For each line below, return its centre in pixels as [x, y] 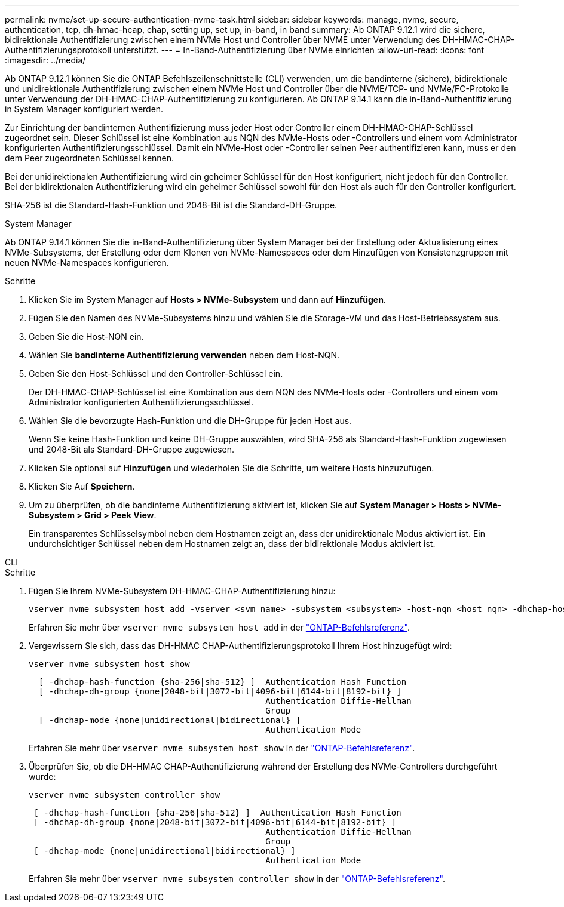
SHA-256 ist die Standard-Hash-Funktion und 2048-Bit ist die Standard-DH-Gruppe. [171, 205]
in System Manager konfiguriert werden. [84, 109]
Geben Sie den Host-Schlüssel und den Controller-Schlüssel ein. [156, 373]
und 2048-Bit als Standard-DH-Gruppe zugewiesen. [132, 449]
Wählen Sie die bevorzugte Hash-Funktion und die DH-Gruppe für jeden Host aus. [190, 421]
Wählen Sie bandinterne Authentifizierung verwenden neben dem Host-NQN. [184, 355]
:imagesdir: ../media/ [45, 60]
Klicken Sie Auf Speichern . [82, 486]
